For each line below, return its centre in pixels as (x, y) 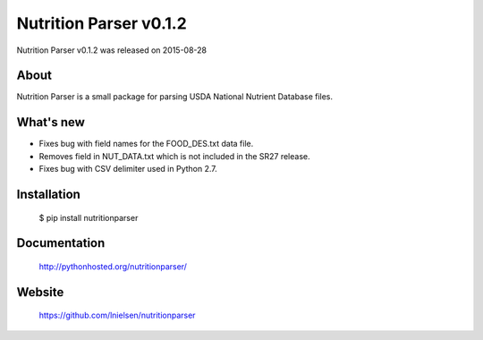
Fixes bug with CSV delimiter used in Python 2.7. (128, 169)
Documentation (61, 243)
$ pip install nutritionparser (89, 217)
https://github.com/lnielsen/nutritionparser (117, 315)
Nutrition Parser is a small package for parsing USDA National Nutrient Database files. (175, 97)
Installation (48, 194)
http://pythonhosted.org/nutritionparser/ (113, 266)
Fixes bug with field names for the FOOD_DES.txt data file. (146, 144)
